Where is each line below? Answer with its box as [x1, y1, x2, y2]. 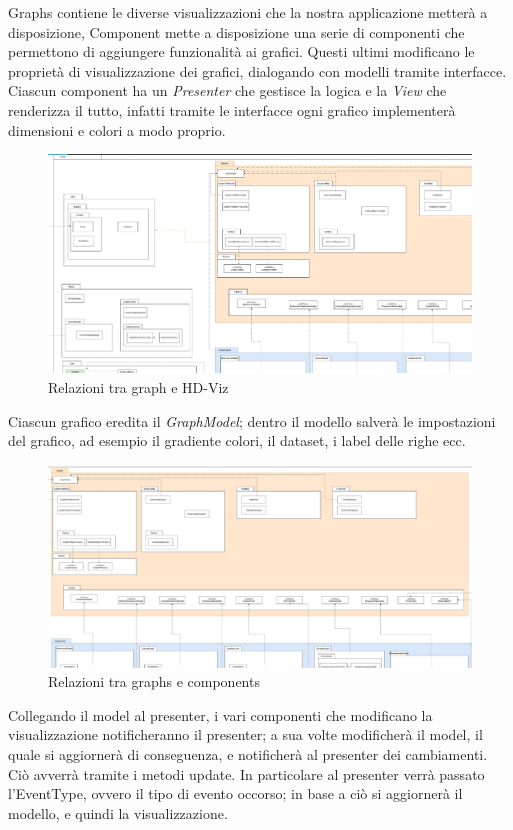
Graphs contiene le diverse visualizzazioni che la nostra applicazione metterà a [8, 2, 488, 22]
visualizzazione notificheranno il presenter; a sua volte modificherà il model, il [8, 724, 483, 745]
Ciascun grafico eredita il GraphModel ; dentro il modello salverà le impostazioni [8, 410, 496, 431]
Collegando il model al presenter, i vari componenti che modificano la [8, 704, 433, 725]
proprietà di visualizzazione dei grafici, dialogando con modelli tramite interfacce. [8, 60, 507, 81]
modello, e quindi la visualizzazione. [8, 802, 228, 823]
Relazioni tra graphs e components [48, 671, 260, 692]
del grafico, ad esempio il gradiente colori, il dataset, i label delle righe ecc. [8, 430, 466, 451]
